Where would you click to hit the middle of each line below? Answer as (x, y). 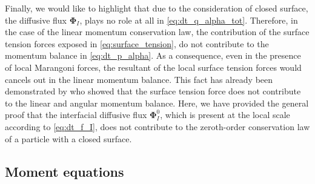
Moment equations (65, 171)
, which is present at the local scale (225, 115)
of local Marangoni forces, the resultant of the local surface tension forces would (153, 67)
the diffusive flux (36, 20)
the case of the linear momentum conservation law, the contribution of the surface (157, 32)
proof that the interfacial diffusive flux (76, 115)
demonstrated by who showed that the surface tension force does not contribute (153, 91)
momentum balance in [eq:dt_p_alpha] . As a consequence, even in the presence (153, 55)
